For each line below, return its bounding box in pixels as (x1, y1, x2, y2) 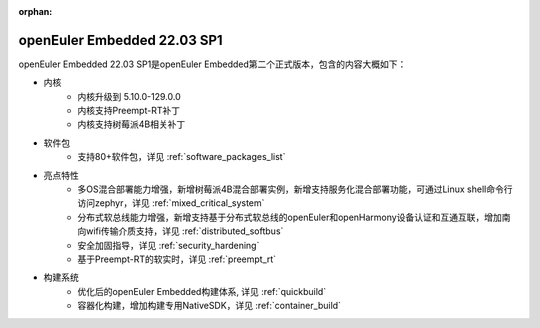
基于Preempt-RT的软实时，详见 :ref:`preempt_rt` (77, 253, 277, 265)
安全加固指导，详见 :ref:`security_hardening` (77, 239, 260, 251)
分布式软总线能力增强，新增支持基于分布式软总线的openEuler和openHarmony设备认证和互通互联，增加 (77, 211, 502, 223)
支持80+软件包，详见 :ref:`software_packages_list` (77, 151, 286, 163)
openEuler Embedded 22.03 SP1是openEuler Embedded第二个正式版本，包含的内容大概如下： (18, 58, 407, 70)
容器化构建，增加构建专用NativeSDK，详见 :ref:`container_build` (77, 300, 342, 312)
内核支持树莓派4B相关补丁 (77, 118, 186, 130)
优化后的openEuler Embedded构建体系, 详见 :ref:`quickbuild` (77, 285, 327, 297)
